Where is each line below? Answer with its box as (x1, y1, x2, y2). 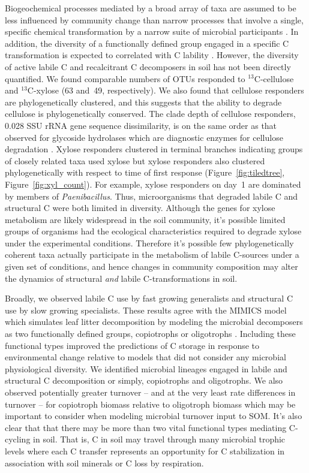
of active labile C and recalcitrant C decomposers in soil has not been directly (5, 60, 291, 73)
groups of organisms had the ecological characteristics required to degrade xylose (5, 225, 302, 237)
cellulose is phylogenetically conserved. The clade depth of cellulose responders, (5, 107, 296, 120)
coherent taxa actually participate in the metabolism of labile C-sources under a (5, 248, 299, 261)
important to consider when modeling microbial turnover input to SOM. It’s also (5, 409, 302, 422)
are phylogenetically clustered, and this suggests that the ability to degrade (5, 95, 282, 108)
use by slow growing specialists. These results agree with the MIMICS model (5, 303, 287, 316)
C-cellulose (254, 72, 294, 85)
